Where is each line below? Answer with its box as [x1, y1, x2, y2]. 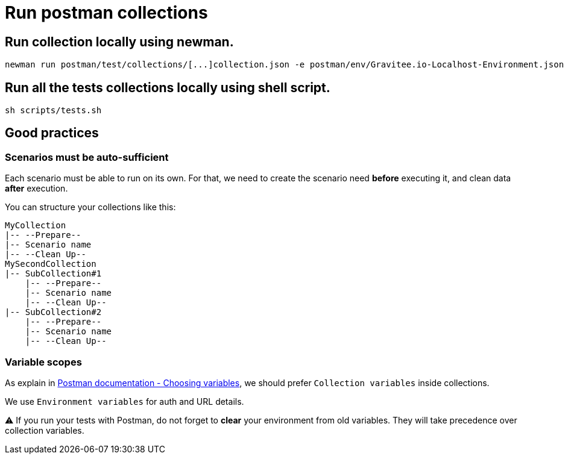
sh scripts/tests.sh [5, 105, 102, 116]
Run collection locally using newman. [5, 34, 234, 49]
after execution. [5, 183, 68, 194]
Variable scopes [5, 355, 82, 368]
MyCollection [5, 220, 66, 231]
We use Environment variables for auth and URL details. [5, 396, 244, 407]
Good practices [5, 125, 99, 141]
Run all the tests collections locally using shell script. [5, 80, 330, 95]
